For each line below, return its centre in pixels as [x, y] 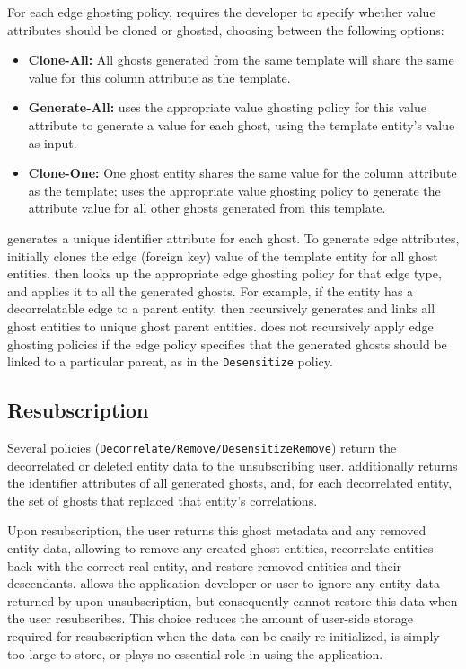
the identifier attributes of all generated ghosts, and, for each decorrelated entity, [230, 483]
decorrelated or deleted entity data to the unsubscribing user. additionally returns [233, 465]
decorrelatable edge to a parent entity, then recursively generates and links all [221, 308]
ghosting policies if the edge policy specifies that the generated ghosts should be [227, 343]
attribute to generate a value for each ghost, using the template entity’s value [242, 124]
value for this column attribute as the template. [159, 77]
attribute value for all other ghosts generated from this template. [207, 208]
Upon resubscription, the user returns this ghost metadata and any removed [217, 530]
